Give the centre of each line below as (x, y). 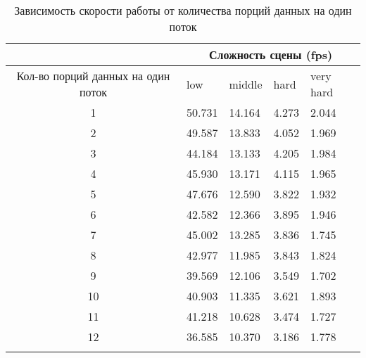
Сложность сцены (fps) (271, 55)
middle (246, 84)
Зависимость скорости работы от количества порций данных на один (183, 10)
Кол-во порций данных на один (93, 76)
